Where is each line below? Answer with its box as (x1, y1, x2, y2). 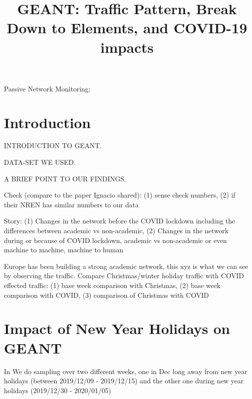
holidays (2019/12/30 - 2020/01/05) (4, 385, 111, 395)
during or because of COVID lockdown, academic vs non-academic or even (4, 235, 227, 245)
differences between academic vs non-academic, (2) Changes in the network (4, 225, 229, 236)
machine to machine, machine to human (4, 244, 124, 255)
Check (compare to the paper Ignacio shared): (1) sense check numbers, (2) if (4, 190, 235, 200)
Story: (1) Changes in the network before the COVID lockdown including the (4, 216, 235, 226)
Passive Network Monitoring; (4, 83, 90, 93)
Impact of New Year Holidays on (4, 318, 231, 338)
